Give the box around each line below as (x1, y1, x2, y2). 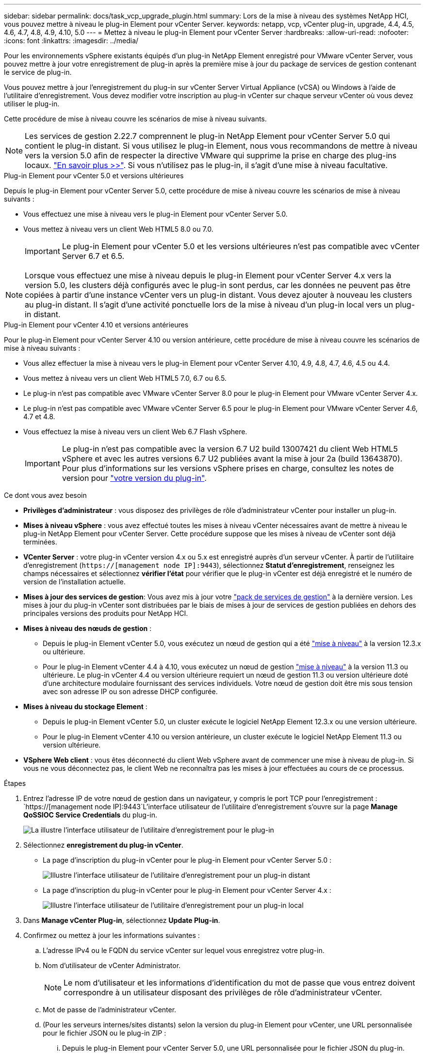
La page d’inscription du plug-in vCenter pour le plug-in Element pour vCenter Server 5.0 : (43, 856, 331, 864)
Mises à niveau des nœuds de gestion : (23, 624, 152, 632)
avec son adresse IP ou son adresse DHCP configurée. (43, 687, 218, 696)
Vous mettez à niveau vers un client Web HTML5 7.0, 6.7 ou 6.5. (23, 374, 227, 382)
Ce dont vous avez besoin (4, 491, 87, 499)
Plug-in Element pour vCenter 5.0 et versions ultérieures (4, 171, 184, 180)
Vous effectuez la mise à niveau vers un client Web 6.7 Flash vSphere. (23, 427, 247, 436)
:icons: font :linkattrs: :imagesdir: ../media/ (4, 36, 139, 45)
